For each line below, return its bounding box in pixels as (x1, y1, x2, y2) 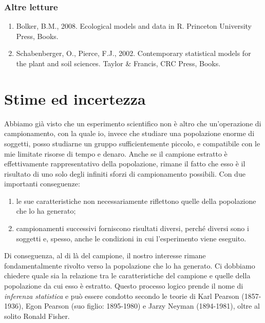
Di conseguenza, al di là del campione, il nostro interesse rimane (4, 250, 206, 261)
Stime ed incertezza (4, 88, 146, 109)
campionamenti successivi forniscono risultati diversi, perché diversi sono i (16, 223, 249, 234)
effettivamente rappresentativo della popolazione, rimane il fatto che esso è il (4, 158, 245, 169)
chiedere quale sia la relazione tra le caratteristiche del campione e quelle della (4, 270, 251, 281)
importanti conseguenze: (4, 178, 80, 189)
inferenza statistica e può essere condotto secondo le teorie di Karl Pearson (4, 290, 239, 301)
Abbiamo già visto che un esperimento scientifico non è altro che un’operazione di (4, 118, 261, 128)
